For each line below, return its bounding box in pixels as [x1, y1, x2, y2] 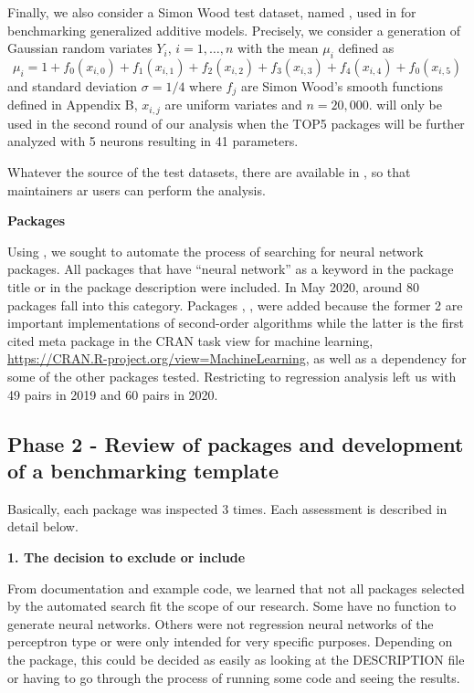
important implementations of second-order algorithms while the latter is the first [7, 313, 464, 332]
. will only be [368, 95, 442, 114]
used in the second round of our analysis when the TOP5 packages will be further [7, 113, 465, 132]
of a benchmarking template [7, 456, 279, 484]
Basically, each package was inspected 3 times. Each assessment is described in [7, 499, 448, 518]
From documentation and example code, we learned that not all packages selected [7, 578, 465, 597]
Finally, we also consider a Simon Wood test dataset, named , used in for [7, 3, 416, 21]
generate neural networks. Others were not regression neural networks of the [7, 614, 434, 633]
